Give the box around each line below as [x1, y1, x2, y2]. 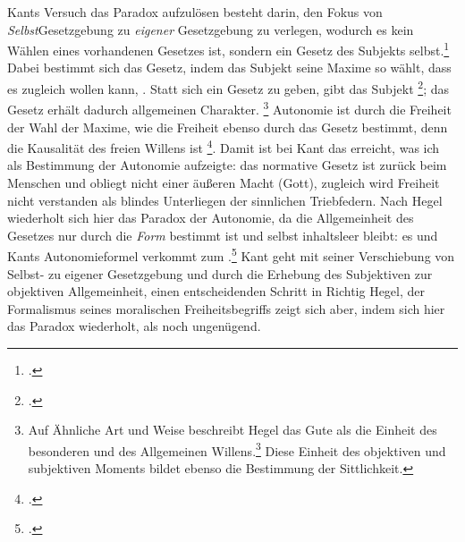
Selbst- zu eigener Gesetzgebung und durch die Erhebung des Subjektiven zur [7, 264, 433, 283]
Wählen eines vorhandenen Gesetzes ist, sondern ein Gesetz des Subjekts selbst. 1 [7, 38, 450, 59]
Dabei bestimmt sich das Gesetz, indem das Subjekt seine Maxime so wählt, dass [7, 58, 452, 77]
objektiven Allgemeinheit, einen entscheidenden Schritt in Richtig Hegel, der [7, 282, 426, 301]
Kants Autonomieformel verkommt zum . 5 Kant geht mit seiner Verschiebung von [7, 244, 455, 265]
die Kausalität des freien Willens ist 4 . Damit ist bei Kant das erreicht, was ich [7, 136, 440, 157]
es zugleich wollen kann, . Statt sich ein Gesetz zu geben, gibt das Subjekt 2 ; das [7, 77, 449, 97]
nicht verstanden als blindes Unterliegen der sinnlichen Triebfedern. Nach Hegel [7, 191, 443, 209]
